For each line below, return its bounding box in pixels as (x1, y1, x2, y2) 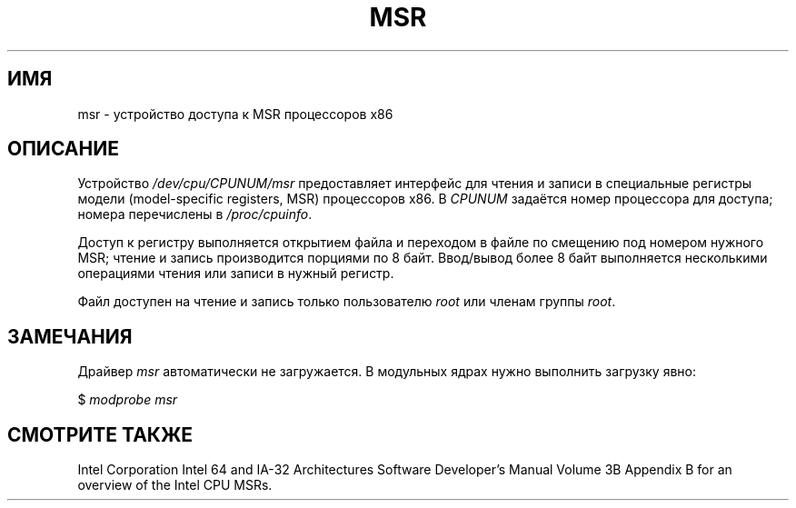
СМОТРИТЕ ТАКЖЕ (7, 423, 194, 446)
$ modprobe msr (77, 392, 178, 408)
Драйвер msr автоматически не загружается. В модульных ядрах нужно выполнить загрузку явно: (77, 364, 696, 380)
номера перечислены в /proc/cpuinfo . (77, 206, 313, 223)
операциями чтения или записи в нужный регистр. (77, 265, 394, 282)
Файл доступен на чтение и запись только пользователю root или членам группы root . (77, 294, 616, 310)
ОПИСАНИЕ (7, 137, 119, 161)
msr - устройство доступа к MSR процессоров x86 (77, 105, 393, 122)
